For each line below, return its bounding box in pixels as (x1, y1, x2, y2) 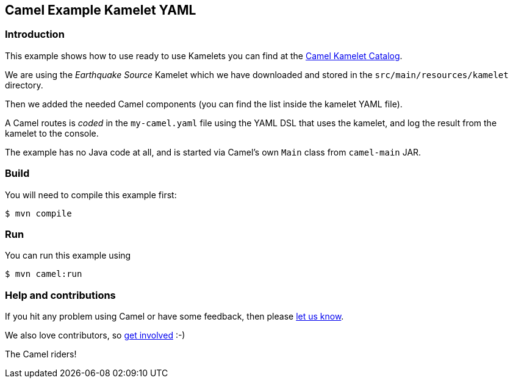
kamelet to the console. (5, 127, 99, 138)
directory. (5, 79, 43, 90)
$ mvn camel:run (5, 269, 82, 279)
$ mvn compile (5, 208, 72, 218)
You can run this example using (5, 250, 131, 261)
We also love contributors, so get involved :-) (5, 330, 185, 341)
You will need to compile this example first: (5, 189, 177, 200)
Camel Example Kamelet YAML (5, 2, 196, 18)
